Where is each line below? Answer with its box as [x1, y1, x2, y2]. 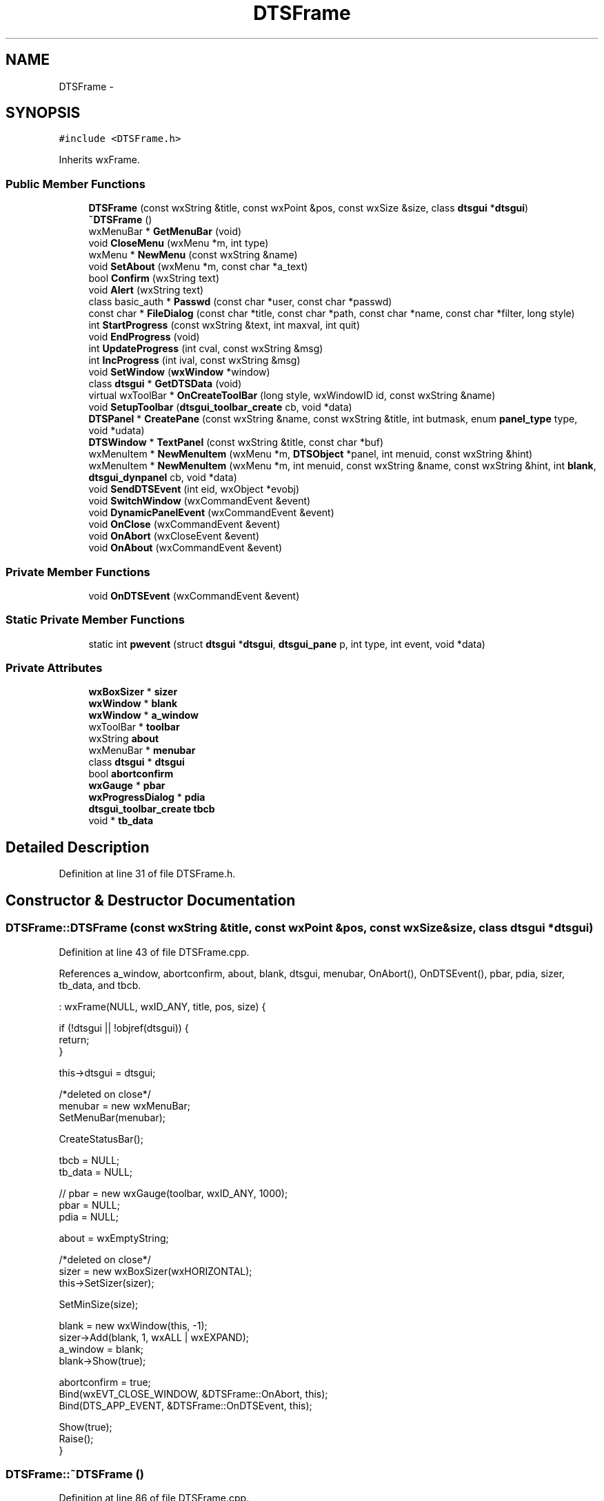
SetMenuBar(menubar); [59, 1111, 166, 1123]
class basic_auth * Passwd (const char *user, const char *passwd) [88, 296, 392, 308]
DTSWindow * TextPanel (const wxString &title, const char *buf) [88, 436, 384, 449]
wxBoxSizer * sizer [88, 686, 178, 698]
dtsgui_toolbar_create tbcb [88, 803, 215, 815]
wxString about [88, 733, 159, 745]
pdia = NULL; [59, 1210, 119, 1223]
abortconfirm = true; [59, 1376, 151, 1388]
